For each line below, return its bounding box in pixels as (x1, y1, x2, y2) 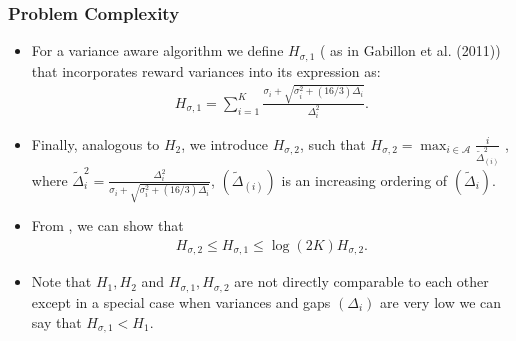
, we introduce (181, 133, 269, 154)
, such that (300, 133, 366, 154)
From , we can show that (31, 215, 184, 236)
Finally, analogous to (31, 133, 160, 154)
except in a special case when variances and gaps (31, 291, 331, 312)
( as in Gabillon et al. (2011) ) (320, 40, 501, 61)
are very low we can (380, 291, 502, 312)
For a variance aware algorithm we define (31, 40, 284, 61)
